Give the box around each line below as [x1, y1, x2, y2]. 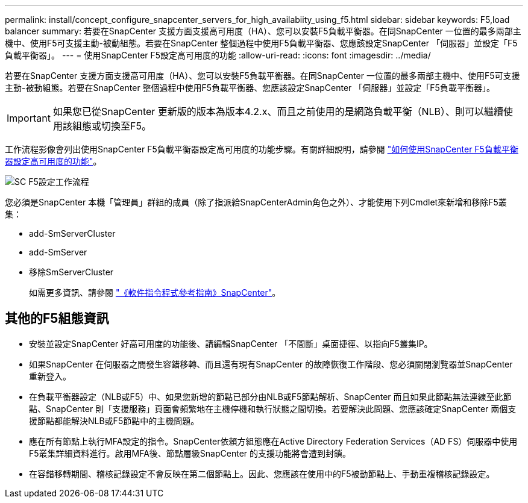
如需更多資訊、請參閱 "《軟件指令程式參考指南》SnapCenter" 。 [29, 287, 281, 298]
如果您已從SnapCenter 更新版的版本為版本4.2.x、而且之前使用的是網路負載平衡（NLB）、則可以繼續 [52, 105, 503, 117]
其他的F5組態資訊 [5, 311, 109, 326]
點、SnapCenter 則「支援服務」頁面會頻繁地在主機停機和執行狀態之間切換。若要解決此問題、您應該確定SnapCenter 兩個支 [29, 403, 517, 414]
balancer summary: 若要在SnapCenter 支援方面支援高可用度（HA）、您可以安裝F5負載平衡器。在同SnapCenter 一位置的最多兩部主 [5, 26, 521, 36]
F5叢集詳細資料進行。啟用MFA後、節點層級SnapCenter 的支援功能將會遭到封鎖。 [29, 448, 351, 458]
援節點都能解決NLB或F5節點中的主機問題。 [29, 415, 200, 426]
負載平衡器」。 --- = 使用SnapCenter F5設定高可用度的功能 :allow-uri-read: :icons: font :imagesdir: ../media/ [5, 50, 431, 60]
